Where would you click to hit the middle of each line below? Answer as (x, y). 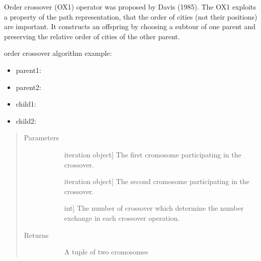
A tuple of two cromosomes (106, 252)
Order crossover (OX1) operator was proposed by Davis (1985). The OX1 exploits (130, 7)
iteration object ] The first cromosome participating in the (153, 154)
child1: (26, 104)
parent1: (29, 70)
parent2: (29, 87)
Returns (36, 235)
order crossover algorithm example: (58, 53)
